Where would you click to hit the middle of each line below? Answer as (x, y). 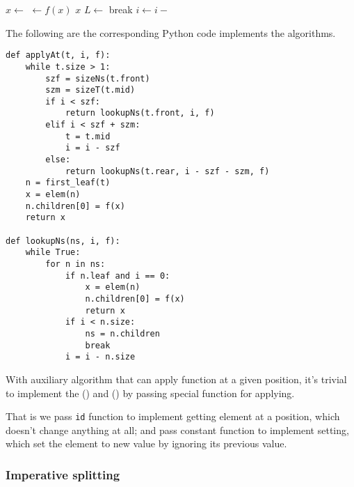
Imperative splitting (63, 474)
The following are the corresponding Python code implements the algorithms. (171, 32)
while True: (53, 253)
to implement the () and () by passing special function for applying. (150, 393)
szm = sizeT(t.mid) (90, 90)
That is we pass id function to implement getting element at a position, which (173, 416)
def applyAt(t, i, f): (58, 55)
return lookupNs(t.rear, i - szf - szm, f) (167, 171)
